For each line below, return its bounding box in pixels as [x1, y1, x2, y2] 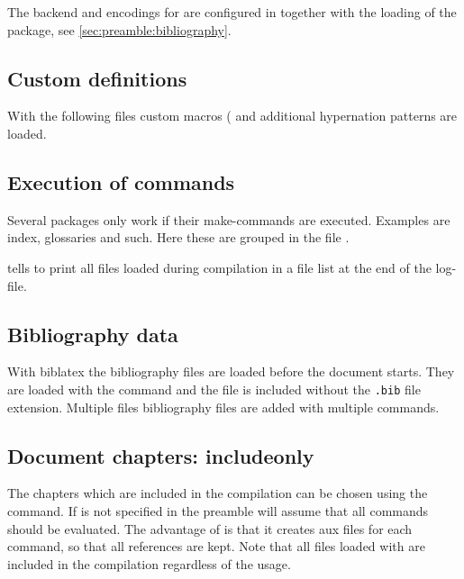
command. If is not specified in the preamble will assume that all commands [7, 502, 429, 520]
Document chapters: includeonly [7, 441, 314, 469]
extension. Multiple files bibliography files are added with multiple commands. [7, 397, 440, 416]
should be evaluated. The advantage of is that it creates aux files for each [7, 519, 413, 538]
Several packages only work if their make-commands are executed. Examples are [7, 210, 450, 229]
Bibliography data [7, 320, 178, 348]
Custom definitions [7, 64, 187, 92]
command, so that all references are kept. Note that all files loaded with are [7, 537, 425, 556]
